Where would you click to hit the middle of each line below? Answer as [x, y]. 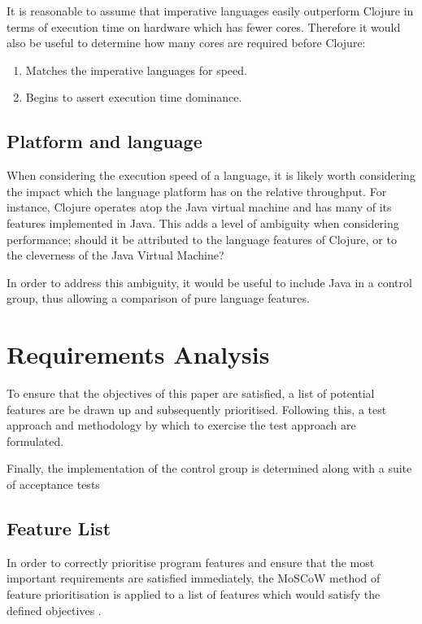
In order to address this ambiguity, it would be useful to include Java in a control [209, 282]
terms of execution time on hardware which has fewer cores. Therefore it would [204, 26]
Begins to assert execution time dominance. [134, 97]
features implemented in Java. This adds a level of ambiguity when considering [203, 223]
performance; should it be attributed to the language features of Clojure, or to [202, 239]
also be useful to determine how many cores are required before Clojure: [186, 43]
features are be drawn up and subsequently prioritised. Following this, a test [197, 409]
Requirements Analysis [138, 354]
